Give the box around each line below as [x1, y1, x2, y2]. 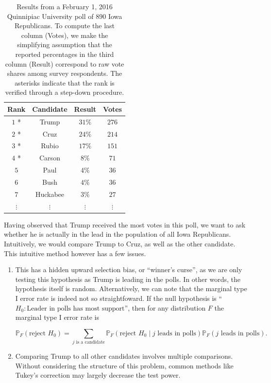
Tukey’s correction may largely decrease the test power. [15, 370, 181, 380]
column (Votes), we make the [21, 30, 108, 40]
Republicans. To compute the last [14, 20, 115, 31]
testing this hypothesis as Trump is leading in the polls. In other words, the [15, 274, 240, 284]
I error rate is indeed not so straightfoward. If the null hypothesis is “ [15, 293, 222, 303]
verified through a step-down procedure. [5, 87, 124, 97]
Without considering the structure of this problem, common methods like [15, 360, 234, 370]
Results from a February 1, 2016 [17, 1, 113, 11]
